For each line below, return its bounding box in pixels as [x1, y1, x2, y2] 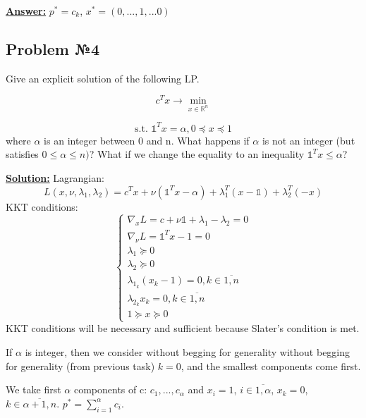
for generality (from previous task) [6, 358, 155, 373]
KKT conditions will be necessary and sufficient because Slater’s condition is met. [6, 321, 360, 336]
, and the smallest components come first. [181, 358, 361, 373]
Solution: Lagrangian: [6, 170, 104, 185]
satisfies [6, 147, 39, 161]
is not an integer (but [262, 133, 355, 147]
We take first [6, 382, 61, 397]
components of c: [73, 382, 147, 397]
